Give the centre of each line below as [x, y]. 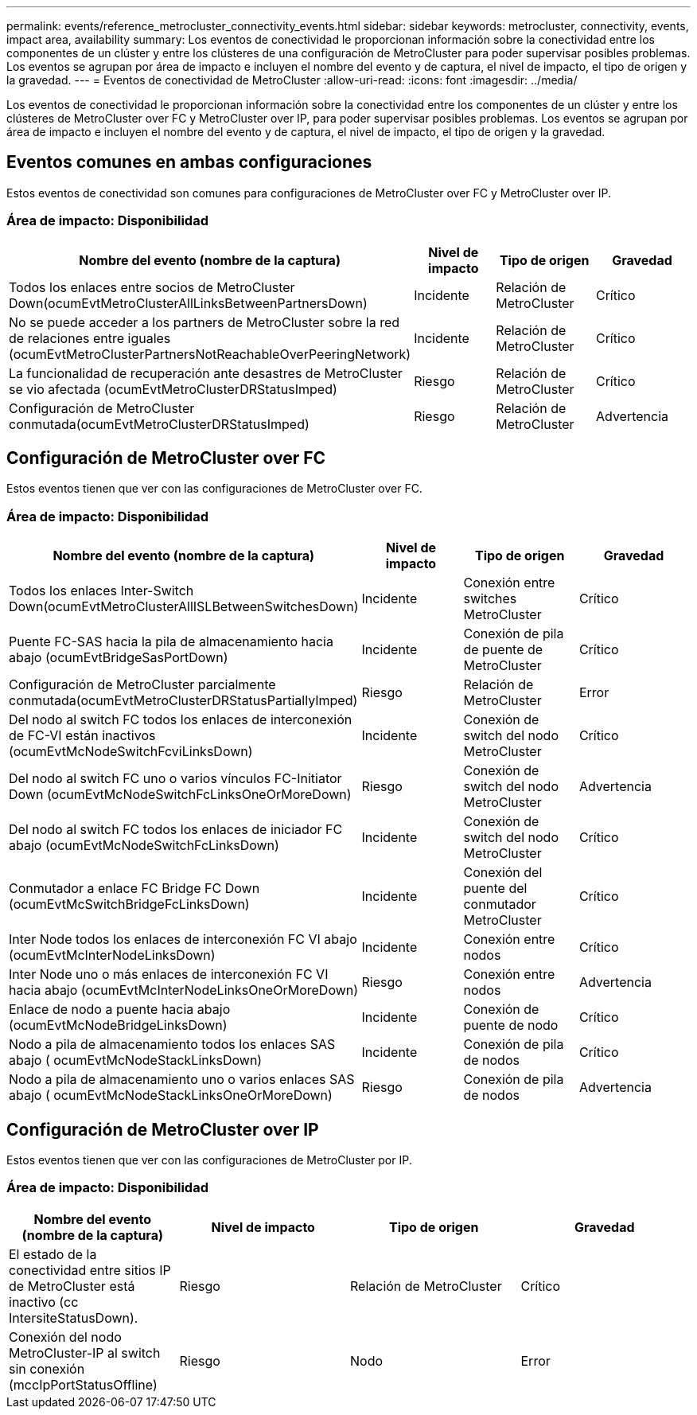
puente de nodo [511, 1025]
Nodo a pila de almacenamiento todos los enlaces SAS [172, 1045]
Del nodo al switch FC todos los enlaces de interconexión [181, 720]
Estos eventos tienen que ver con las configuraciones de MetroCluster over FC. [214, 489]
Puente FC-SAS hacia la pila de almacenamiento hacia [171, 642]
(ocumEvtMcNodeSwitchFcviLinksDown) [131, 752]
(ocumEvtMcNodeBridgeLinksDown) [118, 1025]
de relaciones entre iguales [90, 338]
